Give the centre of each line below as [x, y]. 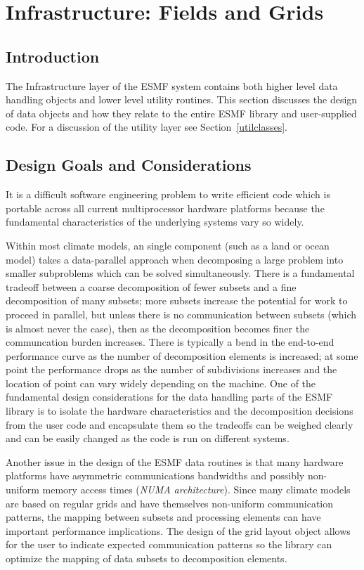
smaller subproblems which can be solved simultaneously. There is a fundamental [180, 273]
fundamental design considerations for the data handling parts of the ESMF [169, 397]
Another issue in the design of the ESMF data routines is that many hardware [175, 461]
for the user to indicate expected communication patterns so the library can [169, 544]
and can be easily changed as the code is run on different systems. [148, 438]
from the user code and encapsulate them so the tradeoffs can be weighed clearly [180, 424]
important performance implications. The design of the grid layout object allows [178, 530]
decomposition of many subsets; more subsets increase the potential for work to [177, 300]
